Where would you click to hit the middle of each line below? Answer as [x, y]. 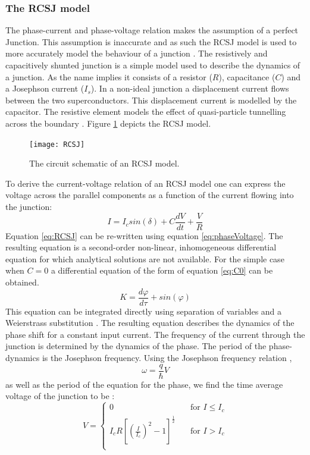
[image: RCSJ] [57, 144]
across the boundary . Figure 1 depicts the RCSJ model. [108, 123]
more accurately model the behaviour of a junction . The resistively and [137, 53]
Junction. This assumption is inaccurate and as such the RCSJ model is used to [151, 41]
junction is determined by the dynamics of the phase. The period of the [136, 346]
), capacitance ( [247, 76]
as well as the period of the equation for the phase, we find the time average [144, 384]
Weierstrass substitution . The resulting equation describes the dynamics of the [150, 323]
